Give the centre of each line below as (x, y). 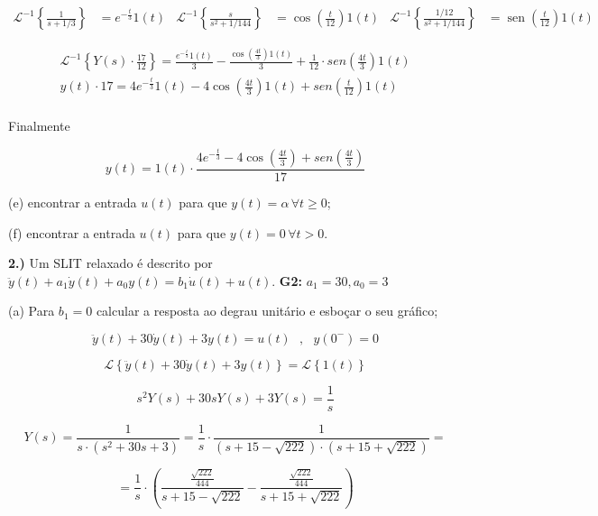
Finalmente (39, 126)
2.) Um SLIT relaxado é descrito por (110, 263)
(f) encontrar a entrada (72, 232)
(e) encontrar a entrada (73, 202)
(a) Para (32, 311)
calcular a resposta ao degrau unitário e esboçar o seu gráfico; (267, 311)
